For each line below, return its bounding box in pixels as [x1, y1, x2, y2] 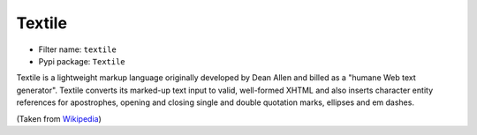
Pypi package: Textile [38, 56, 125, 66]
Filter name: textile [38, 44, 117, 55]
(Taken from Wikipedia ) [16, 113, 102, 124]
